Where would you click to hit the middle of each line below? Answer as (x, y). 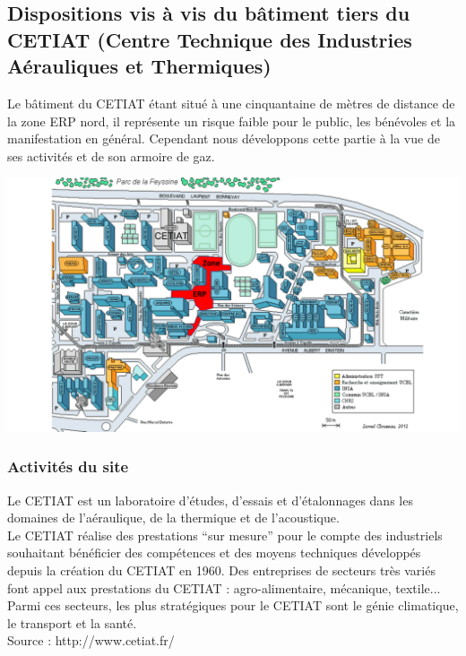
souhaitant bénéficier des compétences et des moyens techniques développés (214, 552)
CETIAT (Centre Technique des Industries (210, 39)
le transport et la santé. (72, 622)
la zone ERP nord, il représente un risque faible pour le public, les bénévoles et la (232, 121)
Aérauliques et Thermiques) (139, 66)
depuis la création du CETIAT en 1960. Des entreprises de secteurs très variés (221, 570)
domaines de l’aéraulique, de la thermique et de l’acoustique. (173, 518)
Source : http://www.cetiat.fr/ (91, 640)
